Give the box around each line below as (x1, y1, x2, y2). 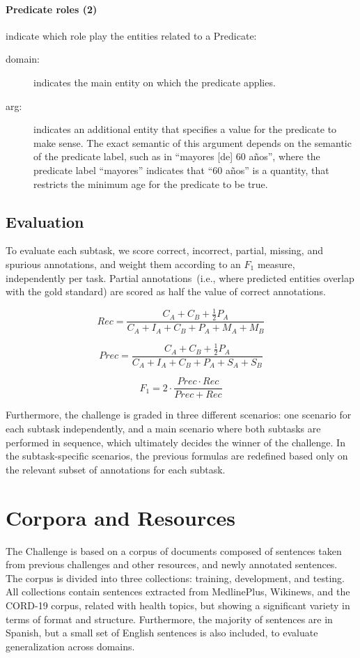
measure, (257, 256, 295, 271)
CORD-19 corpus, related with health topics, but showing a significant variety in (6, 597, 350, 612)
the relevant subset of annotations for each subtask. (6, 462, 226, 476)
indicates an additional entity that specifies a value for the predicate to (33, 122, 337, 136)
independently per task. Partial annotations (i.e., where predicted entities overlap (6, 270, 354, 285)
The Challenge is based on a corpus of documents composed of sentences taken (6, 543, 342, 558)
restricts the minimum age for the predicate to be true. (33, 176, 268, 191)
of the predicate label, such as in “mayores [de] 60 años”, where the (33, 149, 320, 164)
